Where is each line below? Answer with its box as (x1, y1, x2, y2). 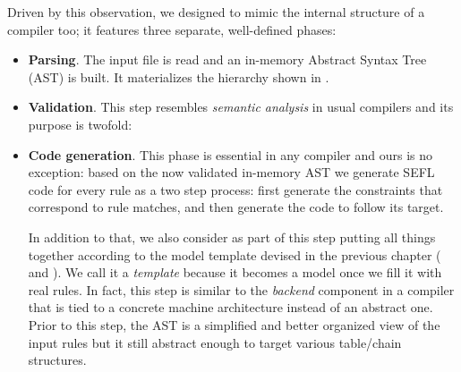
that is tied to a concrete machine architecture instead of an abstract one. (28, 298, 433, 317)
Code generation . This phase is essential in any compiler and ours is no (28, 145, 432, 164)
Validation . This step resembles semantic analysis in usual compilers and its (28, 97, 454, 116)
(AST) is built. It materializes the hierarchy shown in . (28, 67, 329, 86)
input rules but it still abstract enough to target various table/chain (28, 333, 402, 351)
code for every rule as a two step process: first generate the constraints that (28, 180, 443, 199)
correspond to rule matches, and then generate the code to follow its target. (28, 198, 444, 216)
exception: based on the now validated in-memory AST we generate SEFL (28, 163, 435, 182)
